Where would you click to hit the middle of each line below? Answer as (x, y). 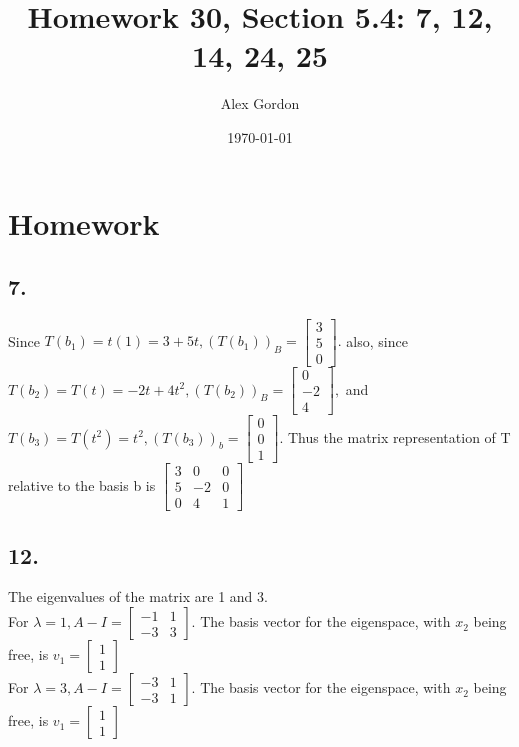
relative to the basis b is (82, 484)
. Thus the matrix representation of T (395, 436)
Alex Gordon (260, 103)
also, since (377, 340)
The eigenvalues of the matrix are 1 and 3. (138, 596)
